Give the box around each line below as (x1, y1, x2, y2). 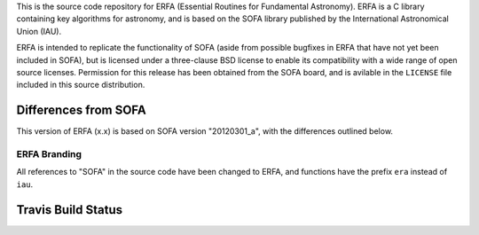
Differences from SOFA (16, 103, 146, 118)
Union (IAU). (16, 26, 62, 36)
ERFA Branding (16, 148, 82, 161)
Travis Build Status (16, 202, 123, 217)
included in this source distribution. (16, 80, 145, 90)
